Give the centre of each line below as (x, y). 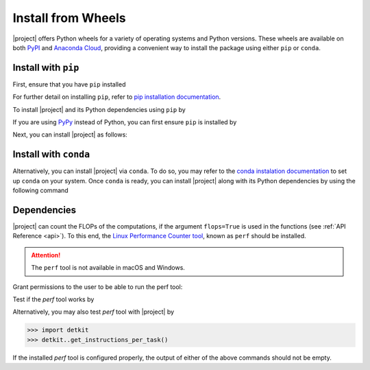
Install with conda (51, 154)
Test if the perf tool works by (53, 299)
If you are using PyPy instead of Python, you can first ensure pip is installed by (125, 122)
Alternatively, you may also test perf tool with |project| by (94, 312)
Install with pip (46, 68)
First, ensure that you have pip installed (69, 84)
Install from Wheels (69, 18)
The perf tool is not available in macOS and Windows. (108, 268)
